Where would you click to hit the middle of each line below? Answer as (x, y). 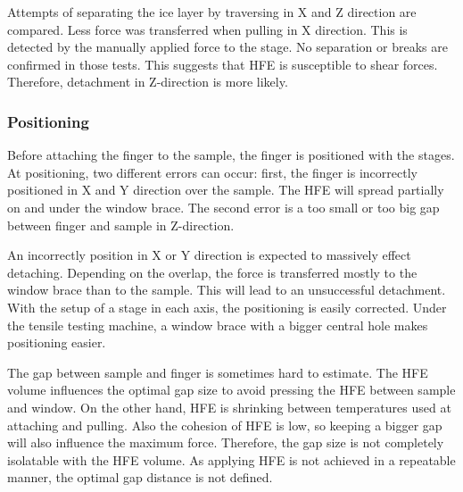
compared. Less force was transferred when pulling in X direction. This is (207, 29)
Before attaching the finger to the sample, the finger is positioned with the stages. (231, 155)
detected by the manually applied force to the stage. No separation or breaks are (227, 47)
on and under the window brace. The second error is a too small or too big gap (223, 207)
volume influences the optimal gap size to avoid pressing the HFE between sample (231, 390)
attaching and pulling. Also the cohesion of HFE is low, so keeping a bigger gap (225, 425)
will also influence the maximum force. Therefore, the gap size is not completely (226, 442)
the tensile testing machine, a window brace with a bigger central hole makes (218, 325)
